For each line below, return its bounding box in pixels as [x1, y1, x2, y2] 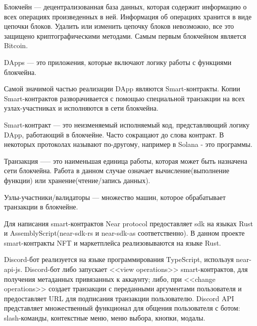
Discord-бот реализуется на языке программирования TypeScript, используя [4, 254, 234, 264]
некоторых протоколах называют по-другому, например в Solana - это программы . [4, 139, 253, 149]
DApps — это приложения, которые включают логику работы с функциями [4, 57, 232, 67]
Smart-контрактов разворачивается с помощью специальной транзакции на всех [4, 93, 245, 103]
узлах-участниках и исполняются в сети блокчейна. [4, 103, 158, 113]
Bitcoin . [4, 40, 28, 51]
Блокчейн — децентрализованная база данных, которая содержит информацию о [4, 1, 247, 11]
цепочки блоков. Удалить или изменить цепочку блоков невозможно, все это [4, 21, 234, 31]
